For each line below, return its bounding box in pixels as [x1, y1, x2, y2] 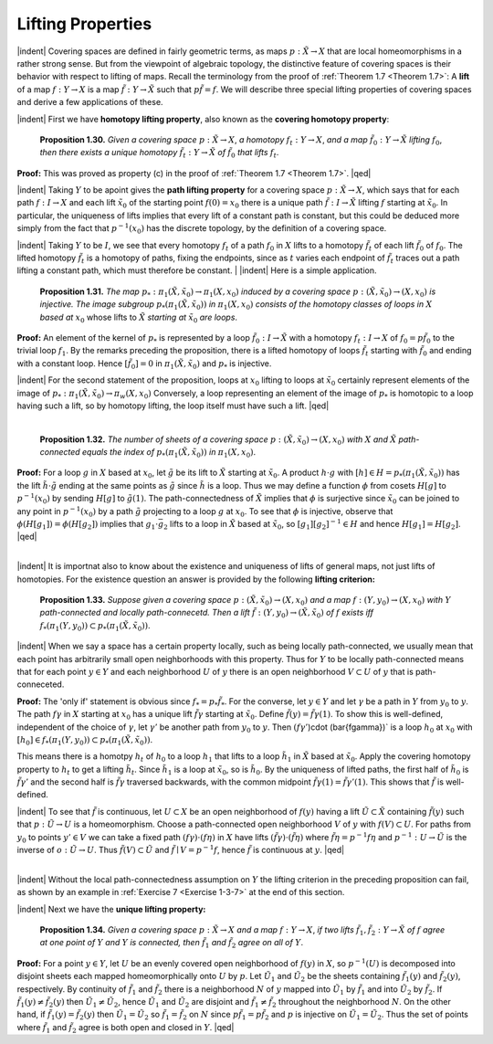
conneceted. [16, 679, 65, 690]
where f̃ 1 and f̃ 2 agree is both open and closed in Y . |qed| [16, 1021, 235, 1035]
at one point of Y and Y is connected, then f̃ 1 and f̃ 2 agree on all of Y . [39, 937, 304, 950]
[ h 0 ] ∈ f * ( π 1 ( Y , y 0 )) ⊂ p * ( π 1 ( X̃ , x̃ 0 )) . [16, 733, 153, 747]
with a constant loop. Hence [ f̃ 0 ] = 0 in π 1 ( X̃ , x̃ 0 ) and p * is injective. [16, 357, 272, 371]
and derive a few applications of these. [16, 97, 163, 108]
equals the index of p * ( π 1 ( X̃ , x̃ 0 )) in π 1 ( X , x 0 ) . [82, 447, 257, 459]
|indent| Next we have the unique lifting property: [16, 903, 206, 914]
